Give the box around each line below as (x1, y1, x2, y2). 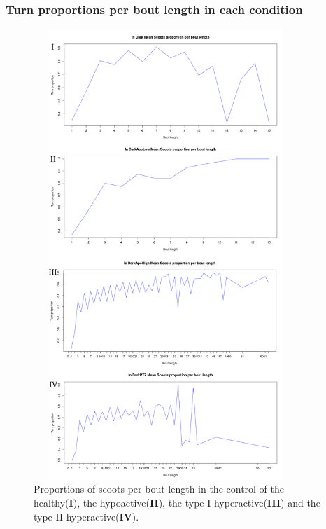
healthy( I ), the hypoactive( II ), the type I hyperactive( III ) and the (34, 495, 320, 509)
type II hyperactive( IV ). (34, 509, 139, 523)
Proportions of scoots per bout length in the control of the (34, 481, 285, 496)
